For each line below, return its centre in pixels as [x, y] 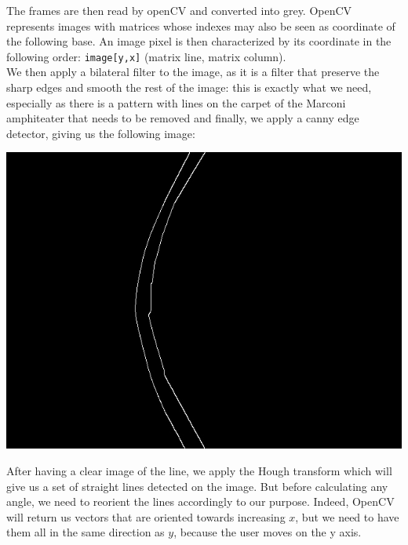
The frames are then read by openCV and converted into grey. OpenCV [179, 10]
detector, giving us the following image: [101, 133]
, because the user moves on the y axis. [268, 532]
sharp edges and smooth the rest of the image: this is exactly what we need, [189, 87]
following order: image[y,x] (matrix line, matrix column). [146, 56]
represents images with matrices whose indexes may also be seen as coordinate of [201, 25]
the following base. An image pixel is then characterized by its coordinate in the [199, 41]
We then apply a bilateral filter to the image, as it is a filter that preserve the [193, 72]
